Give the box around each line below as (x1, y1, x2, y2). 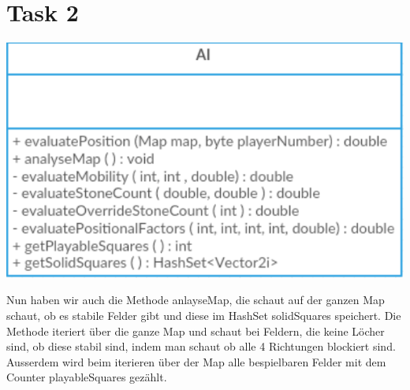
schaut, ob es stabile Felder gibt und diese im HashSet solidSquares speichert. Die (6, 307, 401, 323)
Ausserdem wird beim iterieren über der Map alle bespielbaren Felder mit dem (6, 353, 386, 370)
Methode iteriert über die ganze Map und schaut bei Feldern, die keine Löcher (6, 322, 385, 339)
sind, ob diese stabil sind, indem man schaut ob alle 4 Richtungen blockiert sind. (6, 338, 396, 355)
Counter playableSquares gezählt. (6, 369, 167, 385)
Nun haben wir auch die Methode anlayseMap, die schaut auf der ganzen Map (6, 292, 385, 308)
